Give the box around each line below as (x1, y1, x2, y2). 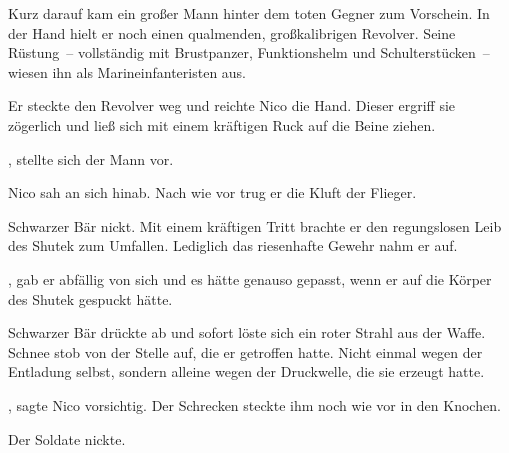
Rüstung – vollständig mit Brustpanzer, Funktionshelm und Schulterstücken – (8, 42, 490, 63)
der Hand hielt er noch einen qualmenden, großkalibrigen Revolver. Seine (8, 22, 456, 43)
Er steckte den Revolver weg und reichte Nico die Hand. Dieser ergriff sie (8, 95, 456, 116)
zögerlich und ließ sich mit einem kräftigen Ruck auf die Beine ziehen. (8, 114, 436, 135)
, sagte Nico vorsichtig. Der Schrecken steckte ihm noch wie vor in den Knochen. (8, 394, 501, 415)
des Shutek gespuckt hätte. (8, 288, 173, 309)
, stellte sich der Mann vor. (8, 148, 174, 169)
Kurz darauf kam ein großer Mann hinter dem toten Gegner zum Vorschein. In (8, 3, 490, 23)
